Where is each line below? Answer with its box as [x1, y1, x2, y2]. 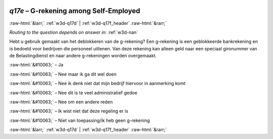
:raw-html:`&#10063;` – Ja [9, 62, 64, 68]
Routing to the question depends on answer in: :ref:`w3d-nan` [9, 29, 139, 35]
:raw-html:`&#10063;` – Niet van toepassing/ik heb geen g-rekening [9, 117, 150, 123]
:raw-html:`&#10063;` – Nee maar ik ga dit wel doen [9, 71, 117, 77]
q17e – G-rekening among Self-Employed [9, 7, 141, 15]
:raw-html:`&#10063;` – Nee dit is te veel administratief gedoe [9, 90, 138, 96]
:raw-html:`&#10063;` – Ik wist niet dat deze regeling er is [9, 108, 128, 114]
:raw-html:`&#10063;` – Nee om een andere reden [9, 99, 113, 105]
